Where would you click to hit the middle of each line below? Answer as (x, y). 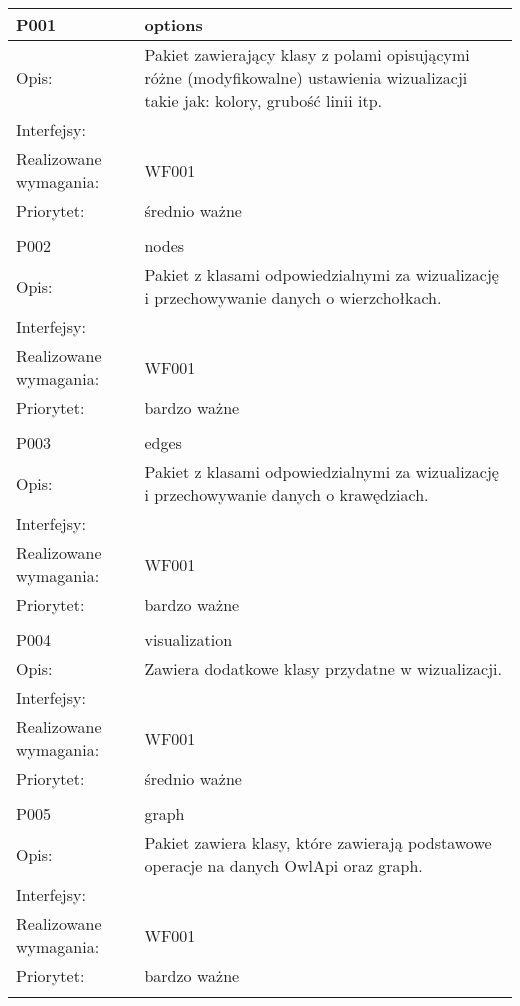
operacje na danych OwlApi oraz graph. (283, 865)
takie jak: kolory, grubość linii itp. (263, 100)
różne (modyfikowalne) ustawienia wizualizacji (306, 77)
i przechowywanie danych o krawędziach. (286, 494)
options (173, 24)
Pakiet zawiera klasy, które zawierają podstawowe (318, 842)
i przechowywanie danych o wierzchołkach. (293, 297)
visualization (188, 639)
